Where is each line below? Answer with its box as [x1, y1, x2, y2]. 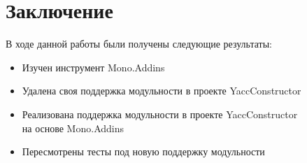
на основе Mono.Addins [22, 120, 124, 135]
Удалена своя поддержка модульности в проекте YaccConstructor [22, 83, 301, 98]
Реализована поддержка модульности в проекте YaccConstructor [22, 106, 298, 121]
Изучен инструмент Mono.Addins [22, 59, 165, 74]
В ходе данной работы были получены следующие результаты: [6, 36, 273, 51]
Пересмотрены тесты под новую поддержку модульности [22, 144, 265, 159]
